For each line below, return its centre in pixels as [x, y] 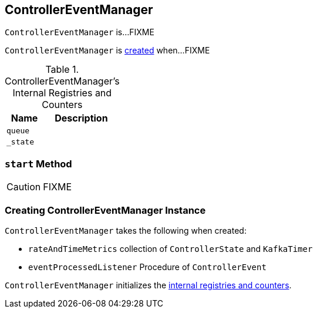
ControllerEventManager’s [62, 81]
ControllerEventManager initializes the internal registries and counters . [148, 285]
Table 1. [62, 70]
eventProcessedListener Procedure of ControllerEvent [147, 267]
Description [81, 118]
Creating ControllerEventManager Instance [105, 210]
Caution [24, 187]
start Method [38, 164]
